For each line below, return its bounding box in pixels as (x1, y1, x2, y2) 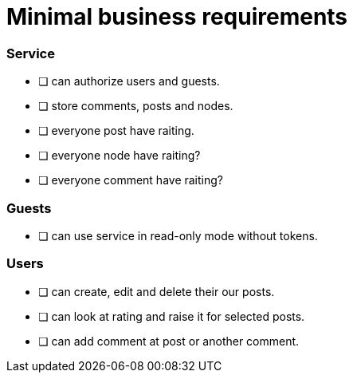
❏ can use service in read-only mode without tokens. (38, 228, 318, 243)
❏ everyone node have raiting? (38, 148, 201, 163)
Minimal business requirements (6, 3, 348, 30)
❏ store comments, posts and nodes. (38, 99, 233, 113)
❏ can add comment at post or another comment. (38, 334, 300, 348)
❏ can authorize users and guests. (38, 74, 220, 89)
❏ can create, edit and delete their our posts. (38, 284, 275, 298)
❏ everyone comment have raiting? (38, 173, 223, 188)
